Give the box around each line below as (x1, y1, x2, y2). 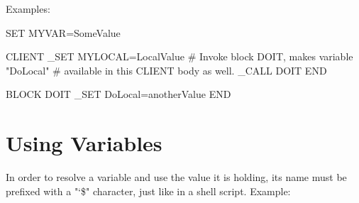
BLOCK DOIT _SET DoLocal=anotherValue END (6, 87, 231, 101)
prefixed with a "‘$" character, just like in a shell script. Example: (6, 183, 291, 198)
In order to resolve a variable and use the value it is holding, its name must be (6, 170, 347, 185)
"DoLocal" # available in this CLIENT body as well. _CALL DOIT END (6, 62, 327, 77)
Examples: (6, 1, 50, 16)
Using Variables (6, 128, 162, 158)
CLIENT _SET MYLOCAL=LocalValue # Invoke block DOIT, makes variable (6, 49, 353, 64)
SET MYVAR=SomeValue (6, 25, 121, 40)
